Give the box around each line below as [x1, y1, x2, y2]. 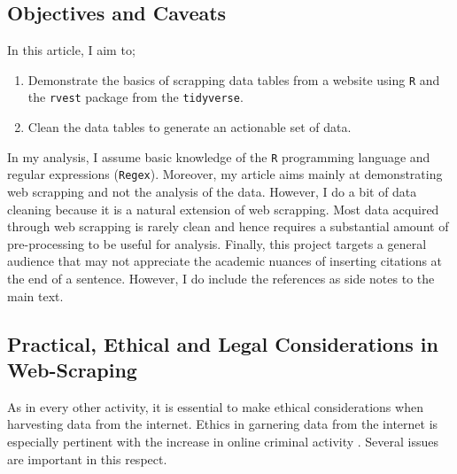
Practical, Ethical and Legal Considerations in [7, 330, 438, 357]
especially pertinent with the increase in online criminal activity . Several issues [7, 431, 439, 450]
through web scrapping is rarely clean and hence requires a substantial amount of [7, 217, 449, 236]
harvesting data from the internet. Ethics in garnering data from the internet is [7, 415, 438, 433]
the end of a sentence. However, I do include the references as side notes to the [7, 268, 435, 287]
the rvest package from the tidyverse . [27, 88, 244, 106]
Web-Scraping [7, 355, 137, 383]
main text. [7, 286, 64, 305]
